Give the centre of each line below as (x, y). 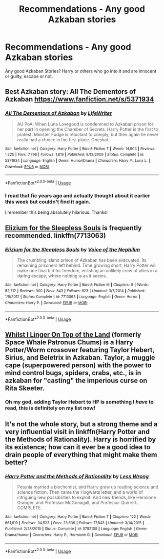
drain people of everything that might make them (81, 455)
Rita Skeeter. (25, 388)
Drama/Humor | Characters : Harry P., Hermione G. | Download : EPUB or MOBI (72, 535)
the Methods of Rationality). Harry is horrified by (81, 439)
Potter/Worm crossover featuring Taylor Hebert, (80, 350)
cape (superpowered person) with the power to (78, 365)
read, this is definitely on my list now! (50, 408)
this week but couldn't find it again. (48, 202)
